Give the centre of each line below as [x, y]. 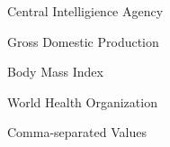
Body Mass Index [55, 72]
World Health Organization [82, 101]
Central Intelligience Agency [85, 11]
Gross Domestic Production [83, 41]
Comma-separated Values [77, 132]
